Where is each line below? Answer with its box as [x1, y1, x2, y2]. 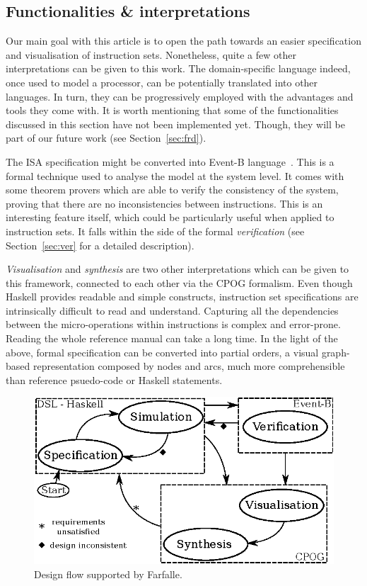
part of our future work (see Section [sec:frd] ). [6, 130, 206, 145]
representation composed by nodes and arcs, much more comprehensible [33, 359, 345, 373]
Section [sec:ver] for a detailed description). [6, 237, 194, 252]
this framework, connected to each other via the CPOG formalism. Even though [6, 275, 353, 290]
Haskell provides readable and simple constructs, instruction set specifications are [6, 289, 359, 304]
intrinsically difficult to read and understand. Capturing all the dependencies [6, 303, 339, 317]
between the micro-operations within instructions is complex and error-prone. [6, 317, 341, 332]
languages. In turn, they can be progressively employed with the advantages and [6, 89, 354, 103]
